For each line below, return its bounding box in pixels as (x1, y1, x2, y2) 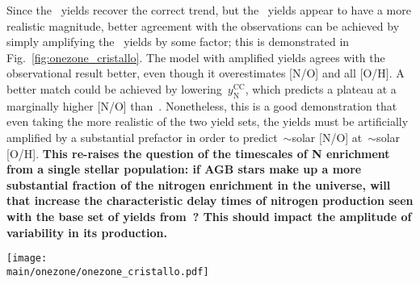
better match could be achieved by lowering (6, 80, 222, 97)
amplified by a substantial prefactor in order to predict (6, 128, 278, 145)
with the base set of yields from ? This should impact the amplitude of (6, 207, 412, 224)
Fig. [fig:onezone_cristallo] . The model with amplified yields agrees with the (6, 48, 385, 65)
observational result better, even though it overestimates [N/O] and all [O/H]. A (6, 65, 405, 81)
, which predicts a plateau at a (245, 80, 397, 97)
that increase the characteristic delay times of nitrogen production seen (6, 192, 414, 209)
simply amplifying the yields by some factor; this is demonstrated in (6, 33, 350, 50)
